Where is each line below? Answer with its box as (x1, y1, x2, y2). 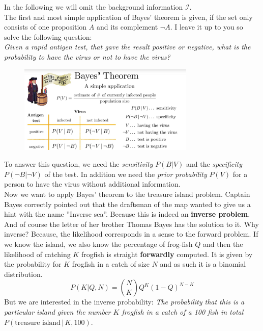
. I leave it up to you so (170, 21, 243, 32)
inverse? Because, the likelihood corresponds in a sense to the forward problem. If (4, 228, 258, 239)
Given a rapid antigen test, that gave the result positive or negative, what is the (4, 41, 251, 52)
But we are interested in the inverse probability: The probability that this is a (4, 296, 245, 307)
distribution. (4, 268, 43, 279)
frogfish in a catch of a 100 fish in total (122, 306, 244, 317)
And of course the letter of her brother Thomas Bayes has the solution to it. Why (4, 218, 259, 229)
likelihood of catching (4, 248, 71, 259)
